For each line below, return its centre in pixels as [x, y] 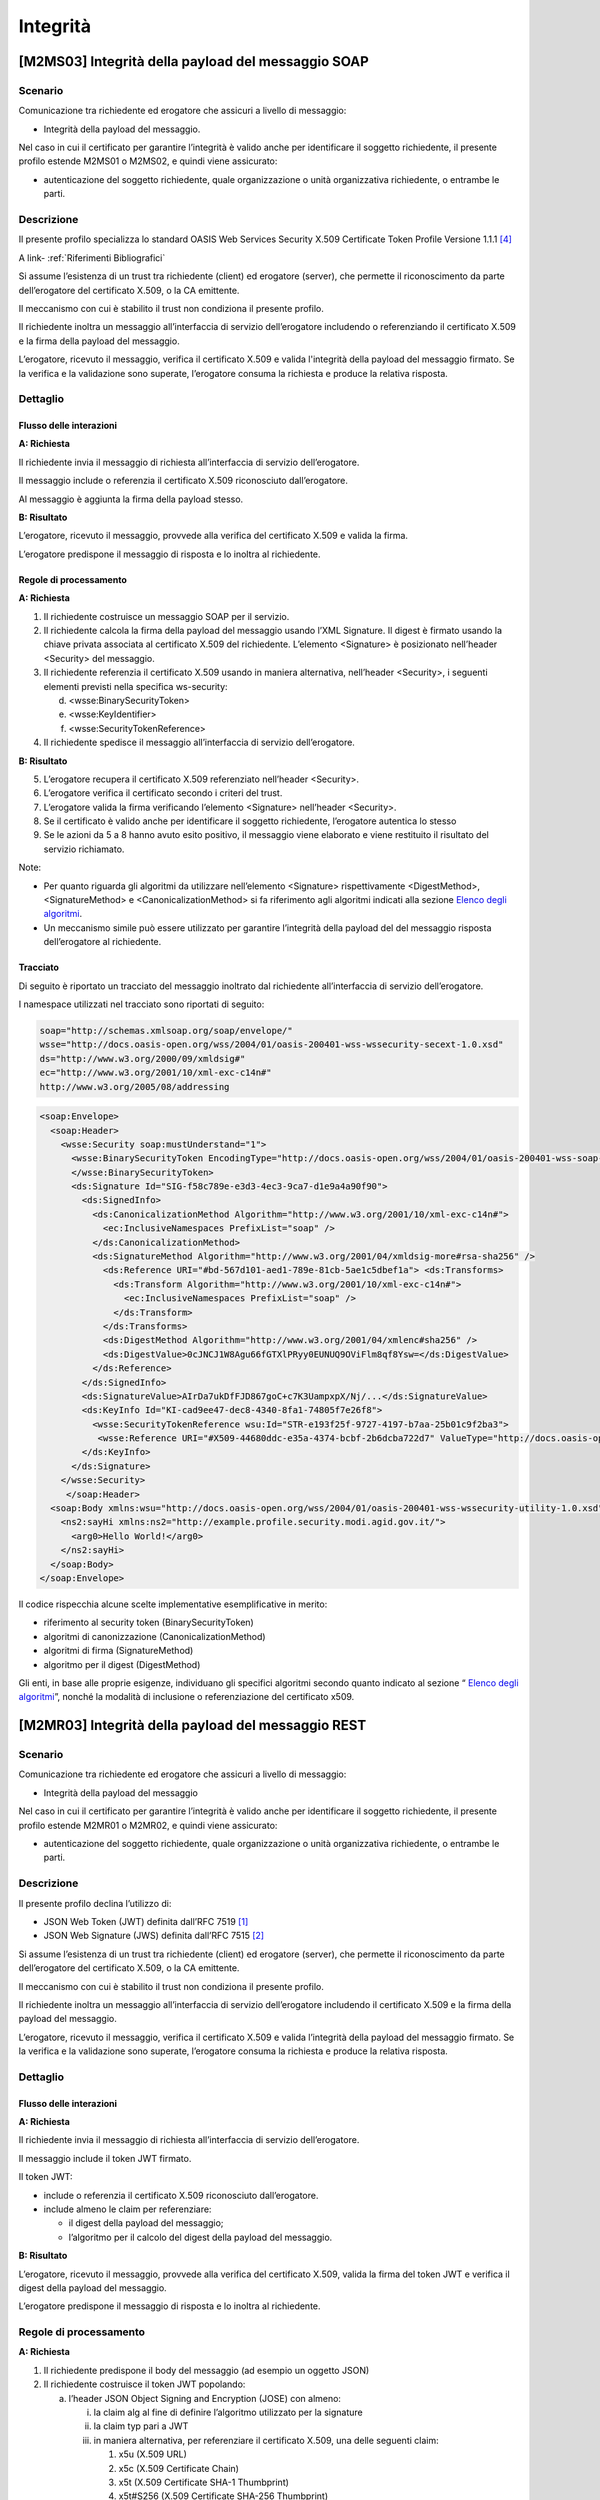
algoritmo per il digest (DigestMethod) [122, 1664]
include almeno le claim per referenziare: [127, 2209]
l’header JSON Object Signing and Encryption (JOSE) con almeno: [205, 2398]
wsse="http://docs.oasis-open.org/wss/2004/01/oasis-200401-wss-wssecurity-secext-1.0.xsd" [271, 1044]
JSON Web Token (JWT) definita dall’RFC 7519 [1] [146, 1921]
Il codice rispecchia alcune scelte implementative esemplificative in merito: [173, 1604]
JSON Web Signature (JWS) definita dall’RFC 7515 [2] [154, 1936]
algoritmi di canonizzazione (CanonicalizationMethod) [154, 1636]
